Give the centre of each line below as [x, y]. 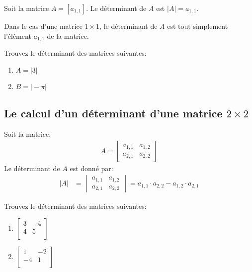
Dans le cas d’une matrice [43, 26]
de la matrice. [68, 36]
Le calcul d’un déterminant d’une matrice [113, 113]
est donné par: [91, 168]
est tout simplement [198, 26]
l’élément [18, 36]
